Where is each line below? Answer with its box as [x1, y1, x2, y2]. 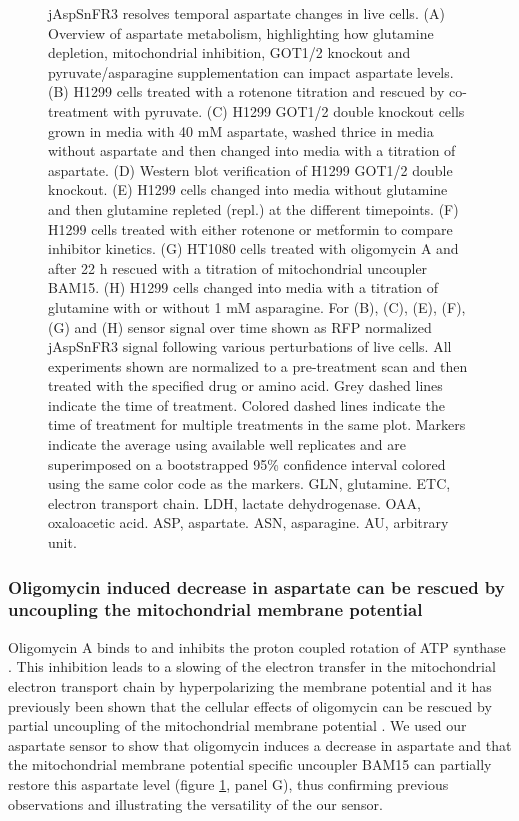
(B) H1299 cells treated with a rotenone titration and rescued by [48, 81, 445, 102]
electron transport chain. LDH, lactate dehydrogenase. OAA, [48, 492, 421, 513]
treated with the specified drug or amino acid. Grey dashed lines [48, 375, 443, 396]
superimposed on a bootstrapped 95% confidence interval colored [48, 453, 446, 474]
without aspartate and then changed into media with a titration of [48, 140, 456, 161]
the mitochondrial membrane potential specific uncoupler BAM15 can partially [8, 754, 492, 775]
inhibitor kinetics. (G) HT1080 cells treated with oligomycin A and [48, 238, 459, 259]
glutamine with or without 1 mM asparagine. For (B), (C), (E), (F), [48, 296, 466, 317]
